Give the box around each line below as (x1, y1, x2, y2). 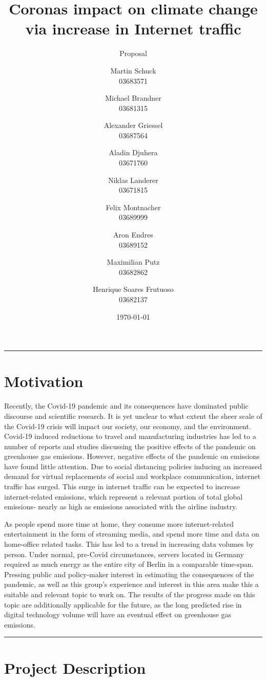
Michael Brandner (105, 93, 161, 103)
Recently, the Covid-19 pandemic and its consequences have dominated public (4, 400, 249, 411)
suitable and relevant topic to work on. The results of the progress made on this (4, 589, 255, 599)
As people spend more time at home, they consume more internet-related (4, 518, 234, 529)
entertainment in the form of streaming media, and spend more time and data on (4, 528, 259, 539)
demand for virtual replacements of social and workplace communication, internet (4, 471, 261, 482)
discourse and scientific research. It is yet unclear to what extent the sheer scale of (4, 410, 262, 421)
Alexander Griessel (104, 120, 163, 131)
